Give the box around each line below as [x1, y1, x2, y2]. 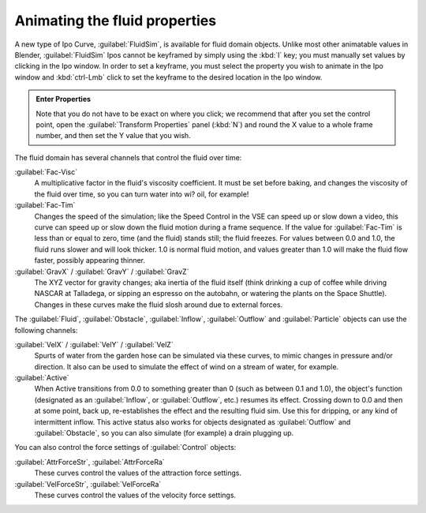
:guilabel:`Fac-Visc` [14, 167, 78, 177]
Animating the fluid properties [14, 12, 217, 29]
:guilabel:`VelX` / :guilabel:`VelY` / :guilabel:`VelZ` [14, 339, 174, 349]
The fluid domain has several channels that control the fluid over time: [14, 152, 242, 162]
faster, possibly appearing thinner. [34, 256, 146, 265]
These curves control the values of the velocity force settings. [34, 490, 237, 500]
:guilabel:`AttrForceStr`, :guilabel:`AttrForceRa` [14, 457, 165, 466]
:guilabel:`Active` [14, 373, 70, 383]
